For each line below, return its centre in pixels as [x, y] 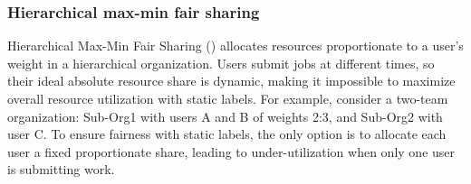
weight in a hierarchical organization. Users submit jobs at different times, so [221, 63]
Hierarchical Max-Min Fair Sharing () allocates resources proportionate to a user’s [235, 46]
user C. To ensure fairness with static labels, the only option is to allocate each [227, 134]
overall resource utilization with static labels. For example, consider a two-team [228, 98]
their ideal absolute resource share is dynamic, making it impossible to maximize [231, 81]
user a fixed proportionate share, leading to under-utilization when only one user [231, 151]
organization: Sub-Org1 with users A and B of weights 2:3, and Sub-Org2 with [225, 116]
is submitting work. [61, 169]
